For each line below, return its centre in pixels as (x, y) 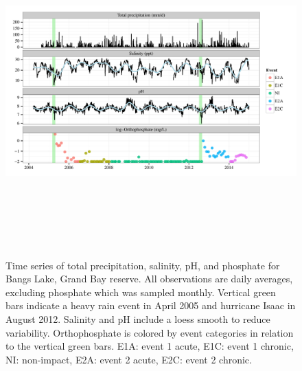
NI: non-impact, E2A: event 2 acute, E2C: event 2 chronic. (129, 359)
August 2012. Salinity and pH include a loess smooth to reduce (138, 318)
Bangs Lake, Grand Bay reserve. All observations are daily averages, (149, 279)
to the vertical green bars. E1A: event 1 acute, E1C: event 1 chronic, (150, 346)
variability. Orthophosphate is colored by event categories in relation (150, 332)
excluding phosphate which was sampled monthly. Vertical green (141, 292)
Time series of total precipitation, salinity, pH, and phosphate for (143, 265)
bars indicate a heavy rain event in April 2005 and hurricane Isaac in (151, 305)
